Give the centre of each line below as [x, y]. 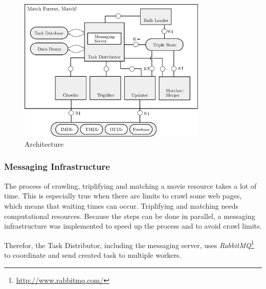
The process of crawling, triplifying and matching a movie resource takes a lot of [130, 185]
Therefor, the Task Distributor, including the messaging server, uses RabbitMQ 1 [129, 244]
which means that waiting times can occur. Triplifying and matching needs [121, 205]
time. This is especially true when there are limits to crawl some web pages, [123, 196]
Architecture [44, 143]
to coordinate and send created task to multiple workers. [93, 254]
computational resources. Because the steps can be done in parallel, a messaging [130, 216]
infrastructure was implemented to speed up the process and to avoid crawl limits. [133, 226]
